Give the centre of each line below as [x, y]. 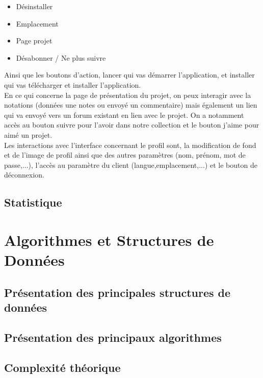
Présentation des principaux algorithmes [113, 337]
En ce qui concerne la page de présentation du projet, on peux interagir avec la [128, 95]
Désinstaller [34, 6]
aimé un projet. [28, 134]
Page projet [34, 41]
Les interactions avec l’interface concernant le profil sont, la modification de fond [130, 145]
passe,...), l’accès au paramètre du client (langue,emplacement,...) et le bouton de [131, 165]
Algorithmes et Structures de [109, 240]
